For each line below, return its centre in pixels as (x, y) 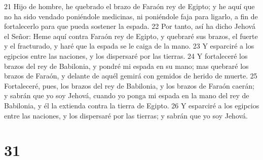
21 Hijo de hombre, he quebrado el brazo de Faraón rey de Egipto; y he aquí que (129, 6)
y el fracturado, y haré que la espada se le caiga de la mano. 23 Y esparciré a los (129, 46)
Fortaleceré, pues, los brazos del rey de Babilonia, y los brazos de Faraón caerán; (129, 85)
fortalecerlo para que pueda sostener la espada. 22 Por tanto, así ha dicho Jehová (130, 26)
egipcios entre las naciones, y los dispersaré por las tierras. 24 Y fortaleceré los (126, 55)
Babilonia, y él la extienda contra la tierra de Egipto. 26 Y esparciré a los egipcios (132, 105)
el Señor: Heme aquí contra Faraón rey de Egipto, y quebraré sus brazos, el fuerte (131, 36)
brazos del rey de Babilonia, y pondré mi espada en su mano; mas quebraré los (126, 66)
